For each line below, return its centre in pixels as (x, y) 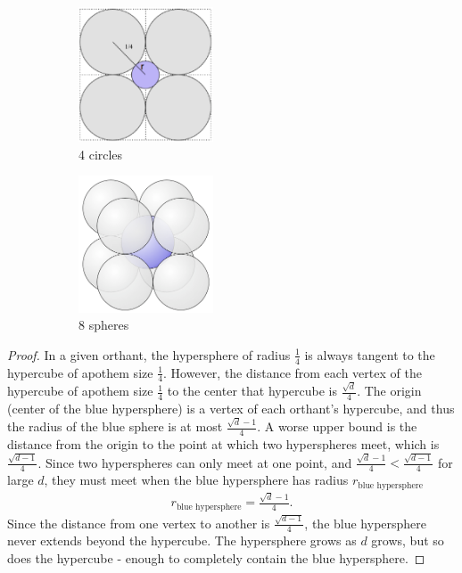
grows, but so (408, 540)
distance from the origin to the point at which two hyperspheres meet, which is (223, 444)
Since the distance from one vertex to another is (139, 523)
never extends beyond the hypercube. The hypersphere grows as (182, 540)
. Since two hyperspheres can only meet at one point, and (195, 462)
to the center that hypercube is (252, 391)
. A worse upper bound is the (337, 426)
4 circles (101, 154)
